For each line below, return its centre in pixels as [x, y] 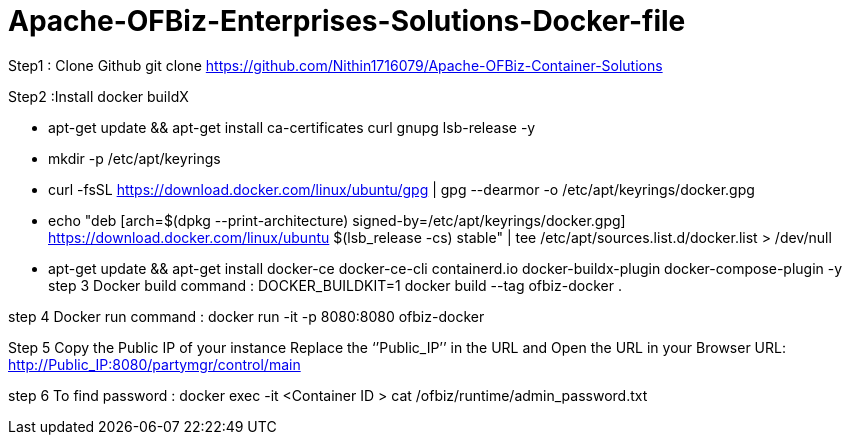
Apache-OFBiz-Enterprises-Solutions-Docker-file [347, 21]
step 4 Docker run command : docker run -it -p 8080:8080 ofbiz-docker [246, 316]
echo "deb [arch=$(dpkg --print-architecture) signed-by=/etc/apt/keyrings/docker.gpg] [337, 220]
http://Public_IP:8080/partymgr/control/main [154, 364]
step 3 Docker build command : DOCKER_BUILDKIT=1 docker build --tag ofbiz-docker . [335, 285]
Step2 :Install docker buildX [98, 96]
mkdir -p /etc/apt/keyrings [134, 158]
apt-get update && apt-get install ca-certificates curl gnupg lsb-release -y [292, 127]
